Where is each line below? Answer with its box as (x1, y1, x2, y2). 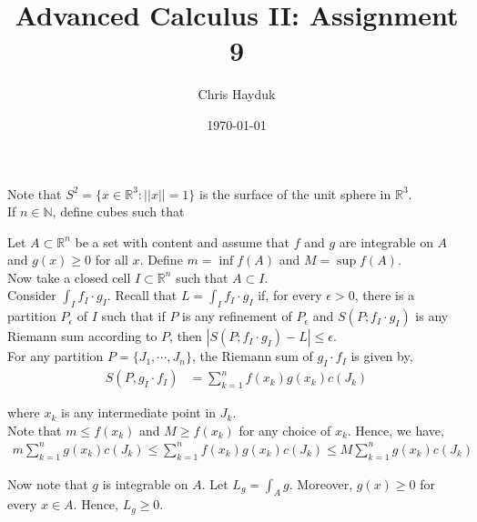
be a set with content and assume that (75, 232, 290, 251)
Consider (7, 286, 56, 305)
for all (95, 250, 128, 269)
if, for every (258, 286, 322, 305)
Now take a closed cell (7, 267, 131, 286)
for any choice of (238, 420, 331, 439)
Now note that (7, 474, 88, 493)
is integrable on (102, 474, 188, 493)
